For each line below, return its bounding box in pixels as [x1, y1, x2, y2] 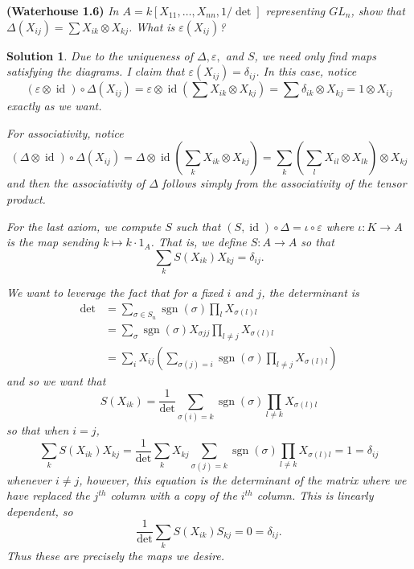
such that [175, 217, 221, 234]
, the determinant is [261, 284, 359, 301]
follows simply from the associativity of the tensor [162, 175, 407, 192]
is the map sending [6, 233, 99, 250]
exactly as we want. [6, 97, 102, 114]
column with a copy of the [110, 487, 237, 504]
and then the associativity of [6, 175, 146, 192]
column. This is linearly [256, 487, 374, 504]
